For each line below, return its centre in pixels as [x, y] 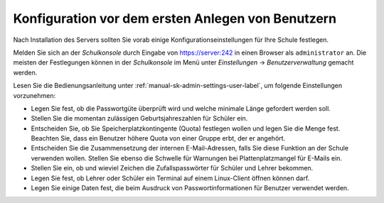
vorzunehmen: [34, 95]
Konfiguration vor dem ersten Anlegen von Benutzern [175, 18]
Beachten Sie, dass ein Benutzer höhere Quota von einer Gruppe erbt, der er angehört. [158, 138]
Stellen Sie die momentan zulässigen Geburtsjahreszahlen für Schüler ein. [139, 119]
